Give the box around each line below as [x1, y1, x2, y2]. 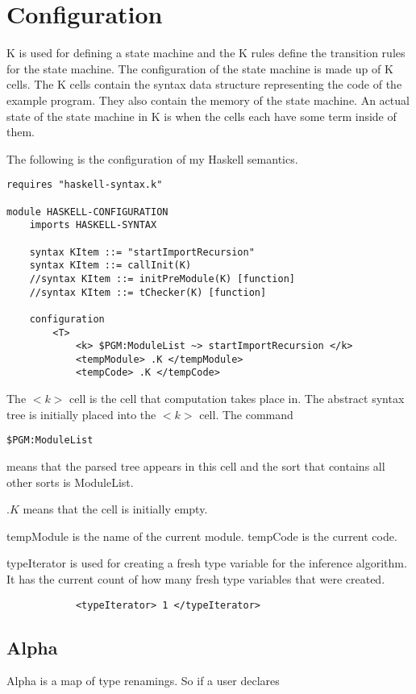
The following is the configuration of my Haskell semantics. [6, 150, 298, 167]
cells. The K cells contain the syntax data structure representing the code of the [6, 76, 402, 93]
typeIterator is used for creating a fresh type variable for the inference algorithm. [6, 555, 407, 571]
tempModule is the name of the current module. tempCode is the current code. [6, 527, 397, 544]
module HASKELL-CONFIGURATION [6, 206, 168, 218]
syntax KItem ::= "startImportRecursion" [29, 246, 255, 258]
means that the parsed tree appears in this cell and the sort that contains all [6, 457, 385, 474]
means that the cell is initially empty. [23, 501, 208, 517]
